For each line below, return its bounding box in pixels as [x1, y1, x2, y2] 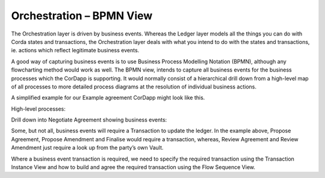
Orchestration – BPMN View [11, 9, 153, 22]
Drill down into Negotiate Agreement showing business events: [11, 116, 167, 123]
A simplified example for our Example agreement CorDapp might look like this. [11, 94, 205, 102]
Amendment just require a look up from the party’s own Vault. [11, 144, 164, 152]
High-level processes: [11, 105, 66, 112]
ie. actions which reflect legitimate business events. [11, 47, 140, 54]
